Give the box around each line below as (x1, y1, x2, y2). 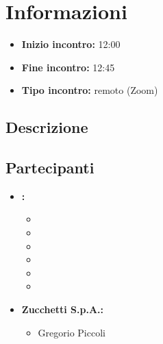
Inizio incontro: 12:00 (21, 37, 121, 51)
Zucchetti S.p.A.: (21, 302, 104, 317)
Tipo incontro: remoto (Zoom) (21, 83, 158, 97)
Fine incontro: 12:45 (21, 60, 115, 74)
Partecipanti (5, 157, 95, 178)
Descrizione (5, 116, 88, 138)
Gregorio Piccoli (38, 325, 105, 339)
